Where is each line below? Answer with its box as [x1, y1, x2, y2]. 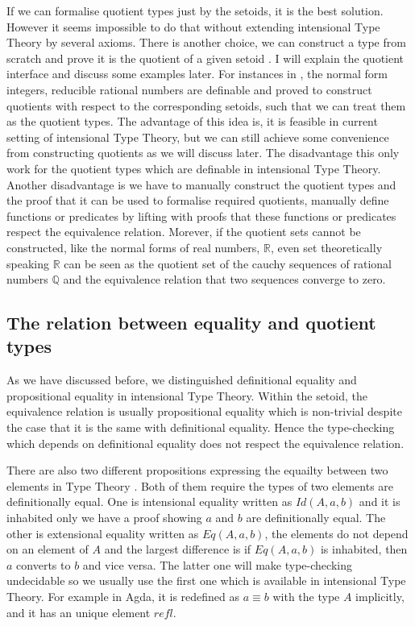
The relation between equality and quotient [6, 310, 376, 335]
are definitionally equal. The [246, 509, 386, 526]
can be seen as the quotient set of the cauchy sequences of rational [64, 255, 392, 272]
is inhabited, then [320, 541, 408, 558]
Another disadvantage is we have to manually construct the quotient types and [6, 176, 396, 193]
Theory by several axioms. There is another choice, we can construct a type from [6, 34, 406, 51]
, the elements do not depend [264, 524, 409, 541]
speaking [6, 255, 49, 272]
